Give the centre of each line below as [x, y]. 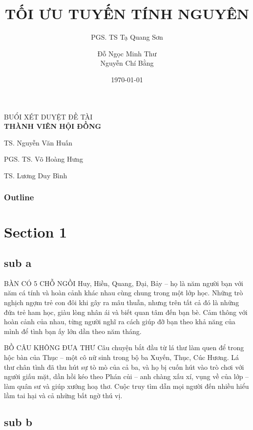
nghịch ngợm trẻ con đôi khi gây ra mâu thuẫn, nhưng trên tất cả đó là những [122, 302]
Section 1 [36, 231]
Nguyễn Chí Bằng [127, 63]
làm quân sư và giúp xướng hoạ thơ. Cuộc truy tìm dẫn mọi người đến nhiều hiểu [126, 386]
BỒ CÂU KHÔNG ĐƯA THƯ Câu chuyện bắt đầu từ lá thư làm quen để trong [124, 347]
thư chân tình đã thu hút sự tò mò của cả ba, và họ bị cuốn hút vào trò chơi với [124, 367]
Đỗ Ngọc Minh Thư [127, 53]
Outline [19, 197]
